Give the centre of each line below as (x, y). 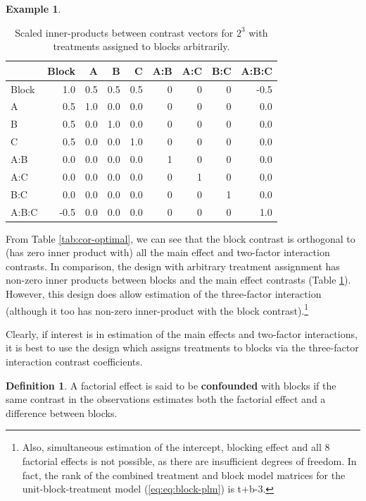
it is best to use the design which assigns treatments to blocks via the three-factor (182, 348)
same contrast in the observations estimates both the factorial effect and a (166, 399)
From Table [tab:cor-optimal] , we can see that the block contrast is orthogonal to (181, 238)
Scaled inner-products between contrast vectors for (124, 32)
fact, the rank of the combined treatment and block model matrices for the (184, 475)
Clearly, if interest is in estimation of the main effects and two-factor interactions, (182, 333)
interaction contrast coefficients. (74, 362)
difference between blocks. (62, 412)
